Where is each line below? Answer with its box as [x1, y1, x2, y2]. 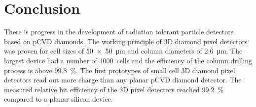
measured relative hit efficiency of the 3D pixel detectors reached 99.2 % [4, 84, 223, 94]
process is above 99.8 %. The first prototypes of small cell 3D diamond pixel [4, 65, 235, 75]
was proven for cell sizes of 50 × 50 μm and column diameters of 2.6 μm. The [4, 46, 243, 56]
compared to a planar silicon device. [4, 94, 113, 104]
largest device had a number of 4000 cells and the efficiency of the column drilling [4, 55, 253, 65]
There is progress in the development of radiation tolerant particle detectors [4, 27, 234, 37]
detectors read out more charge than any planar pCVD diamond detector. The [4, 75, 242, 85]
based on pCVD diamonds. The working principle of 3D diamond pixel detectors [4, 36, 248, 46]
